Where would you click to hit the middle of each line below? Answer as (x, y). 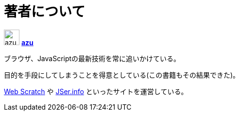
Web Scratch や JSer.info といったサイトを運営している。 (96, 91)
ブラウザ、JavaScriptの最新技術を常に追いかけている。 (92, 58)
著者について (45, 12)
